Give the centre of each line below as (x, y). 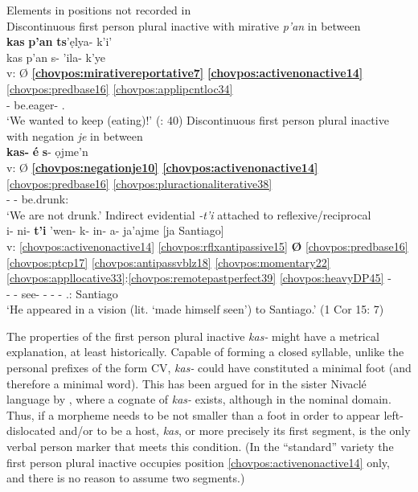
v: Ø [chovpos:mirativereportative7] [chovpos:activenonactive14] (185, 73)
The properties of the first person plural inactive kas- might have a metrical (193, 336)
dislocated (31, 430)
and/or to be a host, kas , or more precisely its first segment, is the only (235, 430)
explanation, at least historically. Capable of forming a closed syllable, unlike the (205, 352)
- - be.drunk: (38, 199)
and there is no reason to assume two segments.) (126, 478)
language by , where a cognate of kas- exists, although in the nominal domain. (199, 399)
